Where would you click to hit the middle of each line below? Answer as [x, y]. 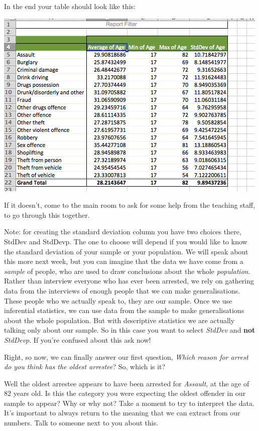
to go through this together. [47, 214]
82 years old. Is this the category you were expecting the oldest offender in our [125, 393]
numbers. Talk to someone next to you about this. [81, 423]
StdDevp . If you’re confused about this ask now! [78, 339]
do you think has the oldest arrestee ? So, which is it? [85, 367]
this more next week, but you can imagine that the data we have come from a [124, 261]
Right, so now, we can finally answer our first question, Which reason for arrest [126, 356]
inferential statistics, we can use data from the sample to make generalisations [124, 310]
